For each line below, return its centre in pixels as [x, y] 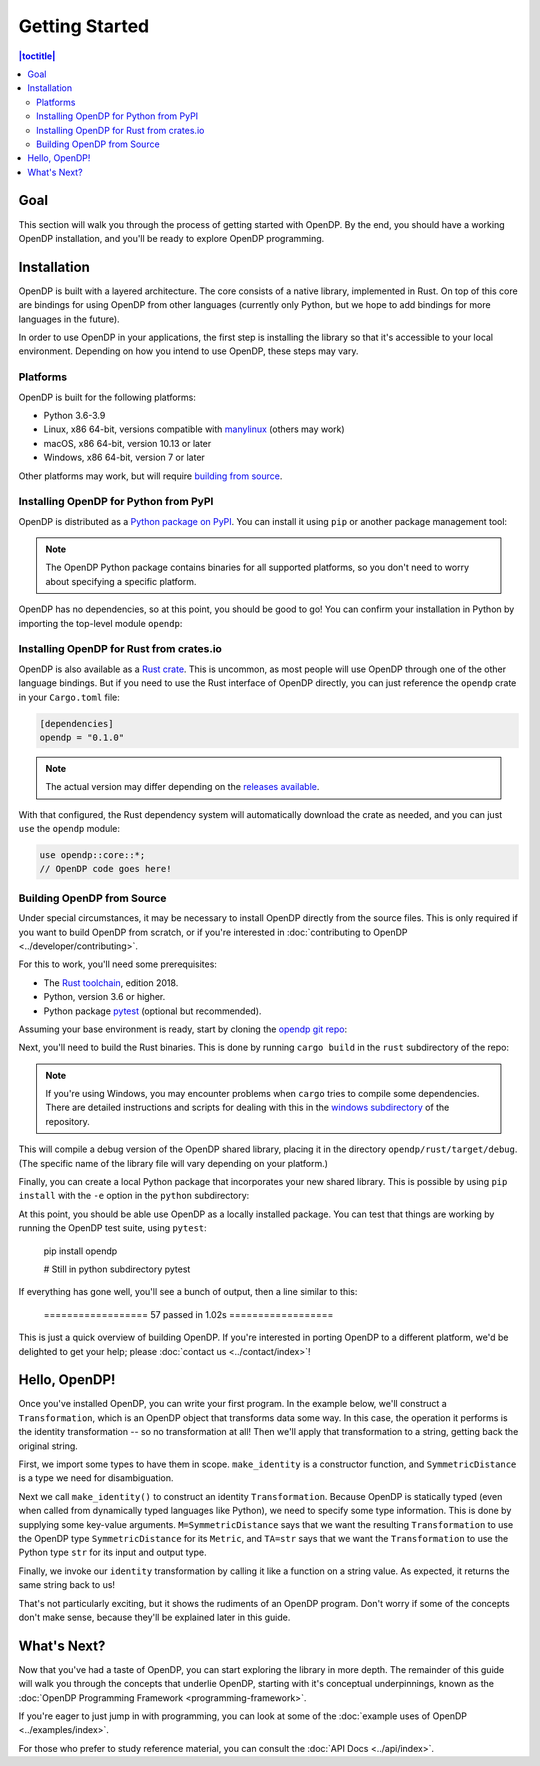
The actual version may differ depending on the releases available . [182, 787]
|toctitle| [37, 56]
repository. [67, 1121]
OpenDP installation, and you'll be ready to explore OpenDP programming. [171, 238]
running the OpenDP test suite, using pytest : [112, 1228]
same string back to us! [66, 1585]
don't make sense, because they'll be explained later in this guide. [154, 1617]
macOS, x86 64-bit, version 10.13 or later [127, 443]
